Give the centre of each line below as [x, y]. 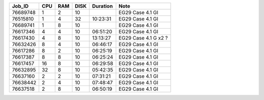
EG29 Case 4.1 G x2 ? [143, 38]
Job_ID [20, 6]
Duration [102, 6]
